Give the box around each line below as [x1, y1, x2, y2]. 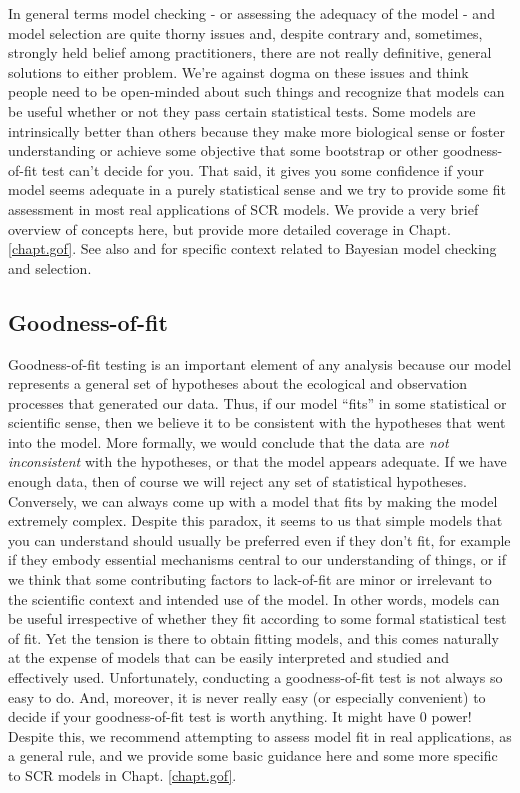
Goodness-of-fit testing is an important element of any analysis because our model [8, 353, 512, 374]
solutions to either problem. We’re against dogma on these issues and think [8, 61, 469, 82]
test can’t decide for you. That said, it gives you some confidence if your [41, 159, 484, 180]
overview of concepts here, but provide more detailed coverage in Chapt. [8, 218, 451, 239]
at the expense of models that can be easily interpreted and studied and [8, 647, 449, 668]
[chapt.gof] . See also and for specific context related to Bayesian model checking [8, 238, 497, 259]
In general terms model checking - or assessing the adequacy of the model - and [8, 3, 495, 23]
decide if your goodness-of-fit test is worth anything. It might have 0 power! [8, 706, 472, 727]
